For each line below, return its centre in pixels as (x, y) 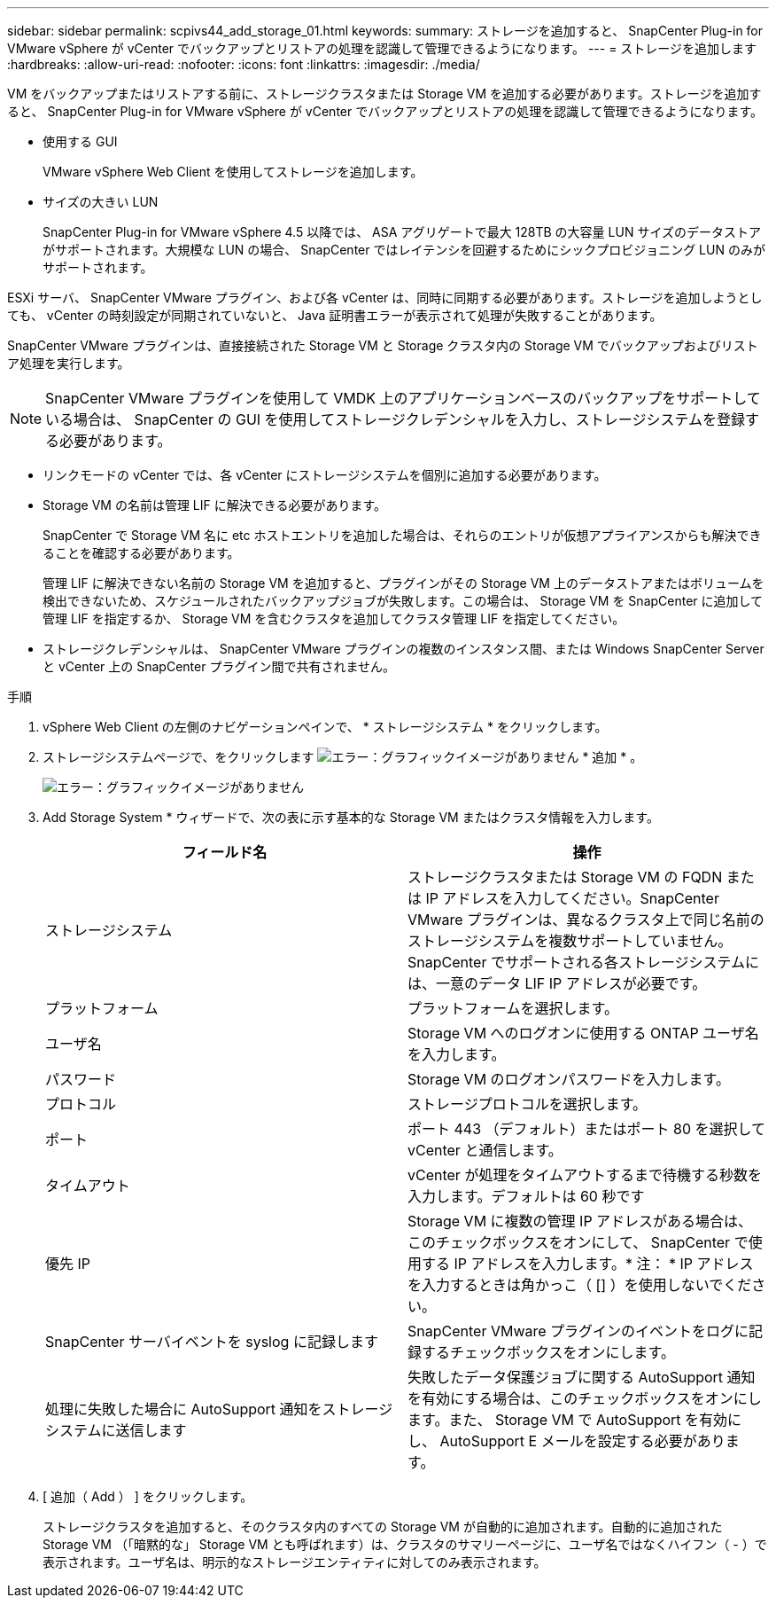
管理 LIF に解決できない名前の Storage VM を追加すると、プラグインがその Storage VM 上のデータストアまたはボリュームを (404, 583)
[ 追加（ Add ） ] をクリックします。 (148, 1496)
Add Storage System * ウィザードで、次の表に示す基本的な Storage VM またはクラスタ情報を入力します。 (351, 817)
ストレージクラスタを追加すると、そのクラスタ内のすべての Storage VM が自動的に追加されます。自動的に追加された (383, 1527)
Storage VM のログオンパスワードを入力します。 (569, 1079)
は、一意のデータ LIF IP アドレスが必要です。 (557, 983)
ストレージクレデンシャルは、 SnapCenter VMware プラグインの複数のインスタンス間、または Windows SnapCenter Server (404, 649)
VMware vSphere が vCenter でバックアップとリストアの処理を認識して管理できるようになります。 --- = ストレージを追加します (382, 48)
